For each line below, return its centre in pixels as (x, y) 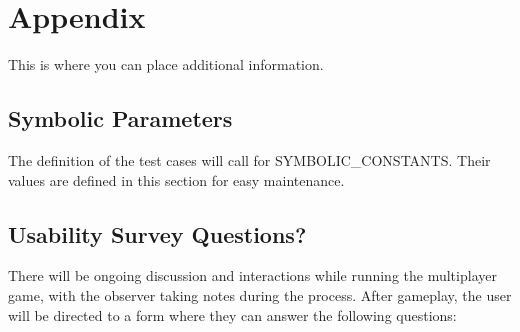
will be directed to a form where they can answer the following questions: (232, 314)
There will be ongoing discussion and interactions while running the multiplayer (252, 275)
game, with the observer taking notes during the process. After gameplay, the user (260, 294)
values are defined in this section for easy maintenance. (176, 179)
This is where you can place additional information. (166, 64)
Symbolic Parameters (120, 118)
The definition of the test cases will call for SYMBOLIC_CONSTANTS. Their (249, 159)
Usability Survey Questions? (157, 233)
